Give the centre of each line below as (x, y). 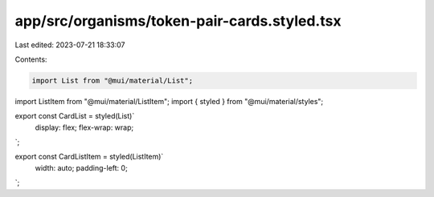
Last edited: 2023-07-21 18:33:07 (70, 45)
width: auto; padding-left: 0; (81, 167)
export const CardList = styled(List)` (75, 116)
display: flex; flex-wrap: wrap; (84, 127)
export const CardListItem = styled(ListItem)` (89, 157)
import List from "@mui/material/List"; (112, 80)
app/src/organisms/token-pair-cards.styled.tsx (178, 21)
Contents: (31, 59)
